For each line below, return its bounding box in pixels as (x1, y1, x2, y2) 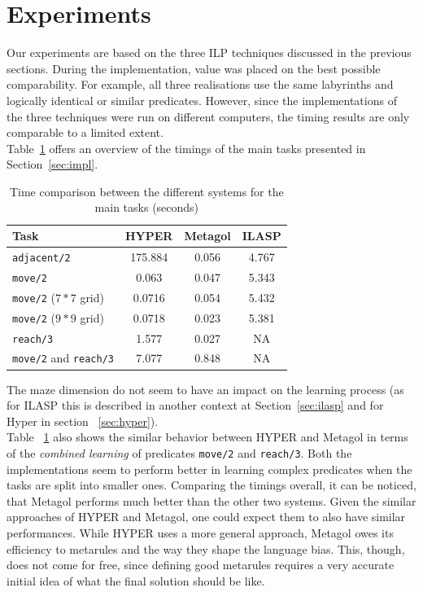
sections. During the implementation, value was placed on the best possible (7, 59, 381, 77)
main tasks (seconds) (94, 199, 199, 216)
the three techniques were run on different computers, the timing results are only (7, 107, 410, 125)
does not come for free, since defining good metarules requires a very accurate (7, 556, 395, 573)
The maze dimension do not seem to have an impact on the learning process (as (7, 380, 404, 397)
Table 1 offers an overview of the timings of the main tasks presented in (7, 139, 366, 156)
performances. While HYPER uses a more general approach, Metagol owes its (7, 524, 394, 541)
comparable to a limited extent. (7, 124, 164, 141)
